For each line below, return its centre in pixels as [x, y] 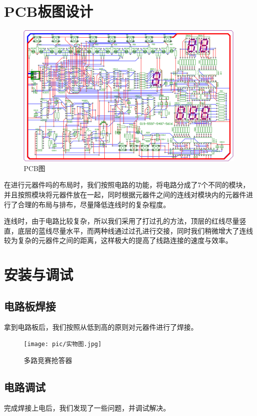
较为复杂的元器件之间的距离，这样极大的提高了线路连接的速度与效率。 [118, 240]
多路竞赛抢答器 [48, 360]
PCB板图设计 [49, 11]
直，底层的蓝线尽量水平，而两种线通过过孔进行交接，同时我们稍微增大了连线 [128, 230]
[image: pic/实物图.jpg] [63, 344]
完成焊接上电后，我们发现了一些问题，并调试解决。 [87, 407]
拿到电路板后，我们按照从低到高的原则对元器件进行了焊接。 [101, 327]
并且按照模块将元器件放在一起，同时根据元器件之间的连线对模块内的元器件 [125, 195]
